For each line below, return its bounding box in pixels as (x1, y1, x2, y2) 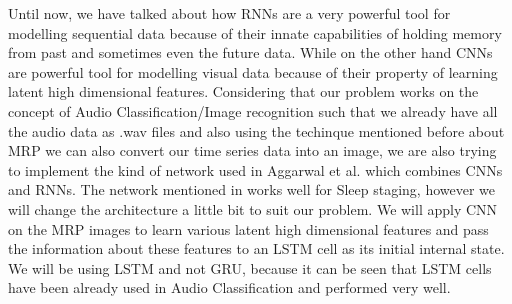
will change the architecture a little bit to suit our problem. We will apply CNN (8, 198, 498, 219)
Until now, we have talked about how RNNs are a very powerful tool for (8, 3, 451, 23)
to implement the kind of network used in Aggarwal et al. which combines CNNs (8, 159, 503, 180)
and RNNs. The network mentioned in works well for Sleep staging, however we (8, 179, 496, 200)
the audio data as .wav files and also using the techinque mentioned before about (8, 120, 505, 141)
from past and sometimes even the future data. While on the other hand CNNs (8, 42, 493, 63)
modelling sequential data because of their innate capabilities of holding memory (8, 22, 502, 43)
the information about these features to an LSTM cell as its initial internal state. (8, 238, 505, 259)
